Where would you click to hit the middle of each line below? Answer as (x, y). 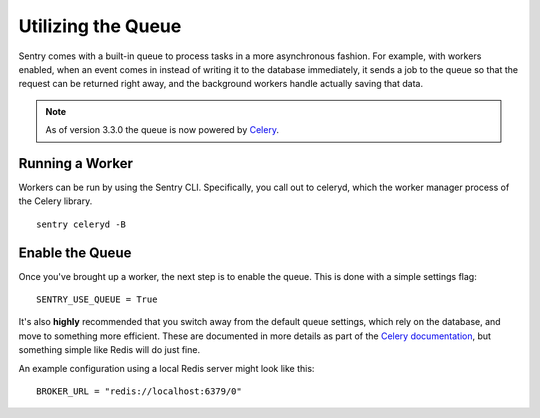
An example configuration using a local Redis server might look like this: (166, 368)
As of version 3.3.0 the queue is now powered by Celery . (162, 130)
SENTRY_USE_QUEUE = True (97, 299)
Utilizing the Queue (100, 26)
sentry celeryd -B (81, 224)
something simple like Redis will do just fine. (109, 350)
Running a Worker (76, 163)
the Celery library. (55, 201)
